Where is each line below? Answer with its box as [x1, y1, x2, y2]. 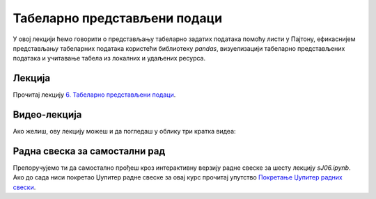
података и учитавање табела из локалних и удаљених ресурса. [13, 54, 206, 63]
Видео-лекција [13, 109, 82, 121]
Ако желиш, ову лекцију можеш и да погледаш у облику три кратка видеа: [13, 127, 236, 136]
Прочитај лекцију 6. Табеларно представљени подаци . [13, 90, 176, 99]
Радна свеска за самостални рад [13, 145, 166, 157]
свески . [13, 183, 36, 191]
